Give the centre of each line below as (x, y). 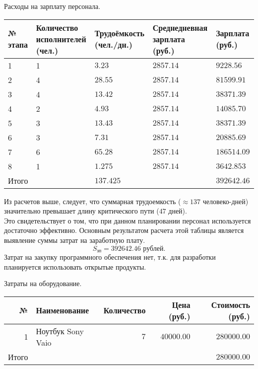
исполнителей (61, 39)
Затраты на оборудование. (43, 283)
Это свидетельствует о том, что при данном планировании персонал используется (128, 220)
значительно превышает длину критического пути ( (82, 211)
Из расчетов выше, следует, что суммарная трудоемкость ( (93, 201)
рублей (153, 249)
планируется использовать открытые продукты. (75, 266)
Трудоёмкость (120, 33)
